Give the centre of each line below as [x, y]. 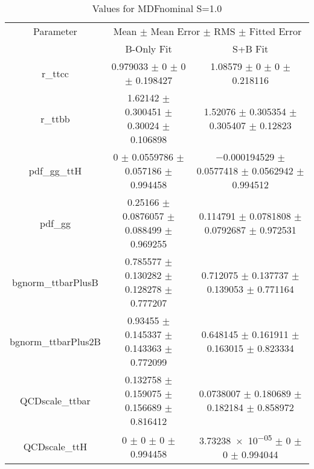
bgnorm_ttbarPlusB [55, 282]
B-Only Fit [149, 49]
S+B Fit [251, 49]
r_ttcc [55, 73]
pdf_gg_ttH [55, 171]
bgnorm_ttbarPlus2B [55, 341]
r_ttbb [55, 118]
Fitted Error [275, 31]
